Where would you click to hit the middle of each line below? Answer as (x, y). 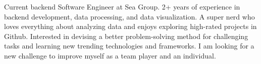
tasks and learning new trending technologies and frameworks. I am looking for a (129, 46)
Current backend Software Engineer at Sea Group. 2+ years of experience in (122, 6)
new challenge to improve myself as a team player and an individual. (110, 55)
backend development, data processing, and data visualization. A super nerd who (129, 16)
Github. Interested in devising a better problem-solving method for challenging (126, 36)
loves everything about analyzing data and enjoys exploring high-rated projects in (130, 26)
